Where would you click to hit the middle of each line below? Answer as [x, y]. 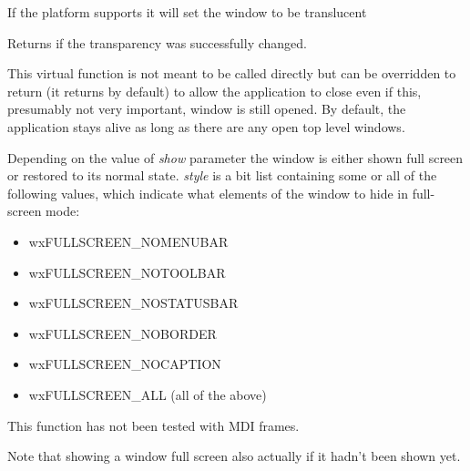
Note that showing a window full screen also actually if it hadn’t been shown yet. [234, 456]
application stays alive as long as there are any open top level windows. [206, 126]
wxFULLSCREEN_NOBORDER [123, 333]
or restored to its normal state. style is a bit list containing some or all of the [222, 175]
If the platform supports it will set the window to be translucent [187, 12]
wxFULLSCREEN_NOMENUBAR [128, 241]
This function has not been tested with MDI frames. [153, 425]
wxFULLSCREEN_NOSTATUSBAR [133, 303]
